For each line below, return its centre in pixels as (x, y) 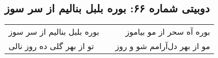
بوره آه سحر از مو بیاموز (168, 32)
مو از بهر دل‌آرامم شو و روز (163, 46)
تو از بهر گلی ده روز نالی (51, 46)
